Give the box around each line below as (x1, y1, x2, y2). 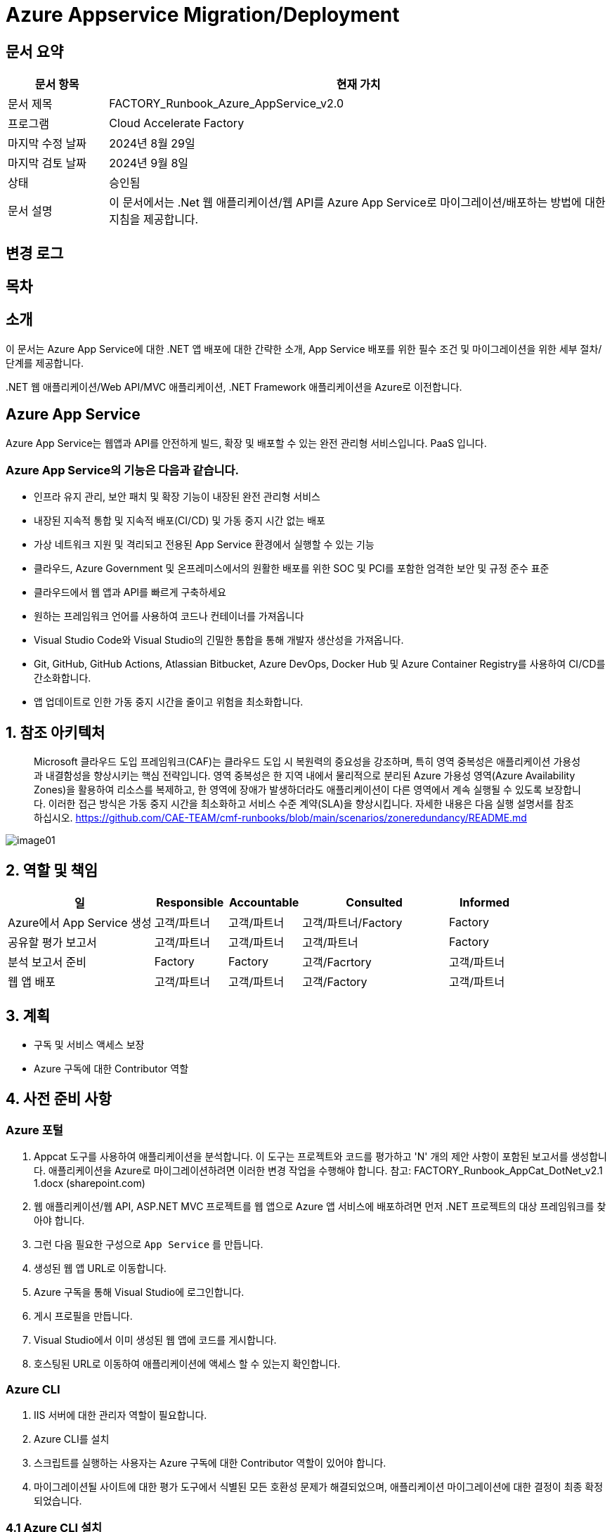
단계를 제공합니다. (6, 356, 84, 369)
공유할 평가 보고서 (8, 935, 97, 950)
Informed (459, 895, 510, 910)
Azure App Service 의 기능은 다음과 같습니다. (6, 463, 240, 478)
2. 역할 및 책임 (6, 861, 98, 879)
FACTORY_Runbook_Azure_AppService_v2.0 (109, 96, 344, 111)
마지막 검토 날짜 (8, 156, 87, 171)
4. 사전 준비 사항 (6, 1090, 112, 1108)
